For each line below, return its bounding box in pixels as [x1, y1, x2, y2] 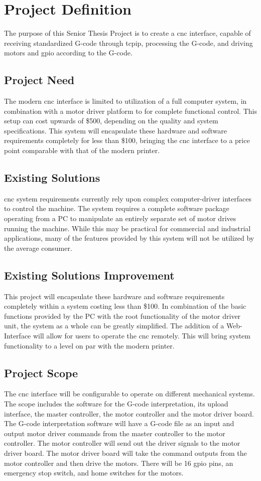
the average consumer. [4, 242, 72, 253]
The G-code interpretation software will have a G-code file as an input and [4, 418, 234, 429]
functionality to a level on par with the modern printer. [4, 340, 175, 351]
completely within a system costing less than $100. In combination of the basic [4, 301, 246, 311]
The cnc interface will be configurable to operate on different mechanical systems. [4, 388, 255, 399]
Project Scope [4, 365, 78, 380]
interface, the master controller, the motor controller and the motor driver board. [4, 408, 254, 419]
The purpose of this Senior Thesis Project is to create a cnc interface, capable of [4, 28, 251, 38]
